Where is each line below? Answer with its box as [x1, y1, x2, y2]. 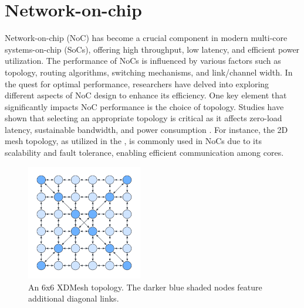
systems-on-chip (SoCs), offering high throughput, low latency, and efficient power [5, 43, 300, 55]
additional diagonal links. [28, 292, 119, 304]
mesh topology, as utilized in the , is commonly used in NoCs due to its [5, 135, 262, 147]
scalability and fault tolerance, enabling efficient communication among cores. [5, 146, 284, 159]
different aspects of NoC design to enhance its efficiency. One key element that [5, 89, 287, 101]
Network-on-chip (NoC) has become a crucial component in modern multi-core [5, 32, 288, 44]
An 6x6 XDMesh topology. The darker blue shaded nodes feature [28, 280, 262, 293]
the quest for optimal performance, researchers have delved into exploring [5, 77, 269, 90]
